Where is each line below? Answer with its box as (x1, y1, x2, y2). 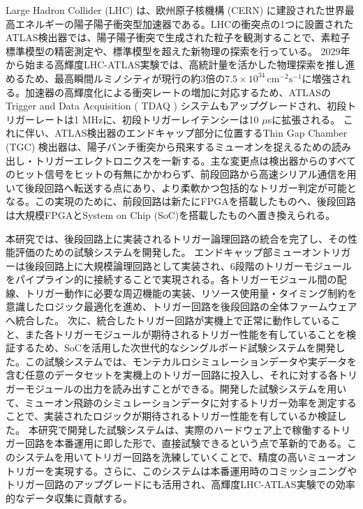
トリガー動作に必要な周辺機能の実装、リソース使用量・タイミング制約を (24, 285, 357, 300)
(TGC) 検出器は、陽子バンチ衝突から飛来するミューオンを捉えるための (6, 139, 332, 153)
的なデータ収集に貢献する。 (6, 490, 133, 505)
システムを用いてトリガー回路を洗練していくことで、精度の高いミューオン (15, 450, 356, 464)
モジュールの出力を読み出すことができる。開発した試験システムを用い (24, 381, 347, 396)
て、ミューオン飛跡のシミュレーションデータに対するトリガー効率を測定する (6, 395, 357, 409)
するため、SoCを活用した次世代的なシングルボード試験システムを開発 (15, 340, 336, 355)
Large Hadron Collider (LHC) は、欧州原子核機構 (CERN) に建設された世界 (6, 3, 345, 17)
